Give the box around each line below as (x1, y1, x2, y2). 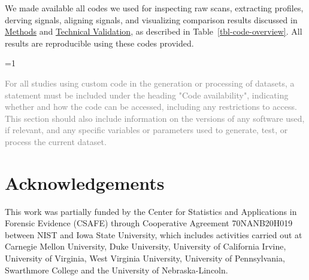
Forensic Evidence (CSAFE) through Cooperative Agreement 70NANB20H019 (5, 217, 293, 229)
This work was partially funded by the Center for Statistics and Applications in (5, 205, 297, 217)
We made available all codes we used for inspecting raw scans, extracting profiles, (5, 2, 304, 14)
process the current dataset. (5, 135, 107, 147)
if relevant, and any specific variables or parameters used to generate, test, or (5, 124, 288, 136)
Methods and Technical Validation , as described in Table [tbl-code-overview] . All (5, 25, 302, 38)
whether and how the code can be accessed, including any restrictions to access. (5, 100, 297, 113)
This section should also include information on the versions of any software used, (5, 112, 305, 124)
